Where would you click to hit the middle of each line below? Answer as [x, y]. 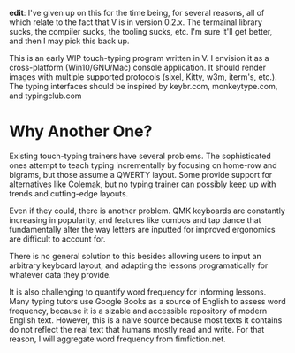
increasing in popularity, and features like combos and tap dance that [135, 219]
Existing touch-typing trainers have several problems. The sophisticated [140, 156]
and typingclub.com [45, 96]
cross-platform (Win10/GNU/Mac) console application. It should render [138, 67]
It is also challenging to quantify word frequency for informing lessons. [138, 292]
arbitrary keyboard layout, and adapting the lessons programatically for [139, 265]
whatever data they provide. [61, 274]
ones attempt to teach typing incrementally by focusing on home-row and [143, 165]
